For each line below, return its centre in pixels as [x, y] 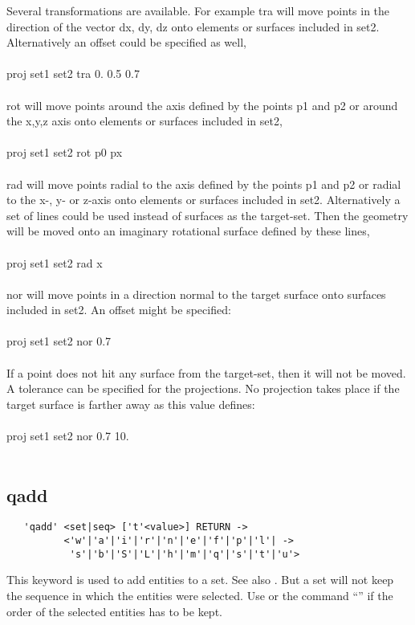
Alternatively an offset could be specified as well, [126, 42]
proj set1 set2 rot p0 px [65, 152]
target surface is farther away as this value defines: [131, 404]
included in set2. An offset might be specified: [119, 310]
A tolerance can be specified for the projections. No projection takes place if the [203, 388]
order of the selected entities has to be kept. [114, 611]
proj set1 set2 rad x [55, 262]
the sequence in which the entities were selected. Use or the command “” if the [200, 595]
